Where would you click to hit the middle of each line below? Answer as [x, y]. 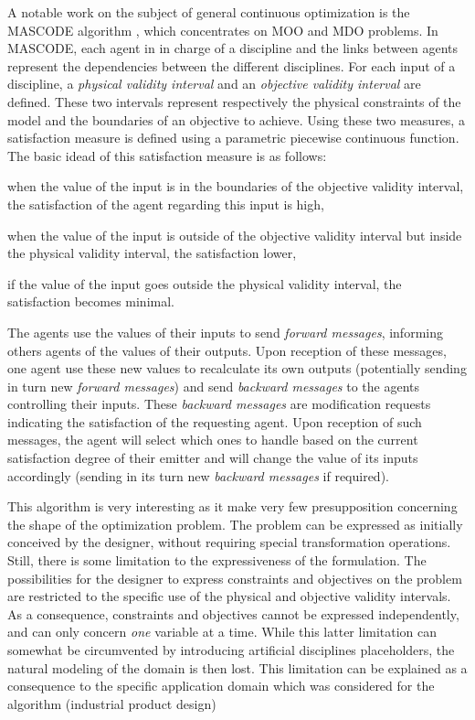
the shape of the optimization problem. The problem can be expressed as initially [235, 524]
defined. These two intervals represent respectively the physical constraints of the [234, 101]
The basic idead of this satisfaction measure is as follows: [167, 155]
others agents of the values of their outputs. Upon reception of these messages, [227, 350]
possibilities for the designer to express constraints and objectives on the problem [235, 578]
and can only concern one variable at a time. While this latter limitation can [222, 632]
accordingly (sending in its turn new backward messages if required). [198, 475]
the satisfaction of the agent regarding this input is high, [166, 204]
